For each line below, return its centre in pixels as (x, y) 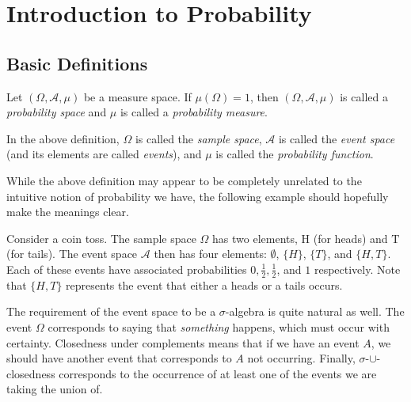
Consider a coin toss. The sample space (101, 238)
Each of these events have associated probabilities (127, 269)
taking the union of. (55, 389)
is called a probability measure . (194, 112)
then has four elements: (210, 254)
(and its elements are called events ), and (104, 154)
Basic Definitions (77, 63)
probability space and (57, 112)
